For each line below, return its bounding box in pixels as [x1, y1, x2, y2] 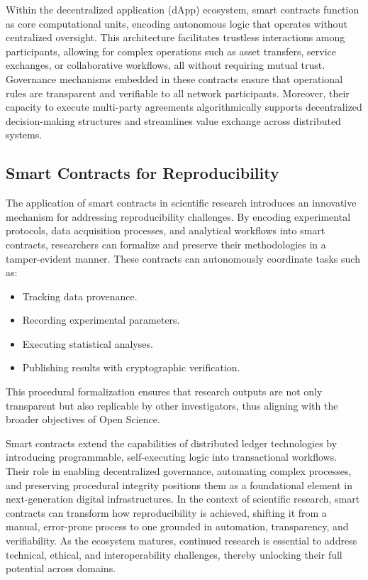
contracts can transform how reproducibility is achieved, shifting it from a [6, 505, 327, 520]
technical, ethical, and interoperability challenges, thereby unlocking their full [6, 547, 342, 562]
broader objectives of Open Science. [6, 412, 160, 427]
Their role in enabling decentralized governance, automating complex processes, [6, 464, 352, 478]
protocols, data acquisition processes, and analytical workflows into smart [6, 223, 325, 238]
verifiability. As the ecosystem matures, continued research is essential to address [6, 533, 357, 548]
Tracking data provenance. [22, 288, 138, 303]
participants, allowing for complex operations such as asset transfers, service [6, 43, 337, 58]
